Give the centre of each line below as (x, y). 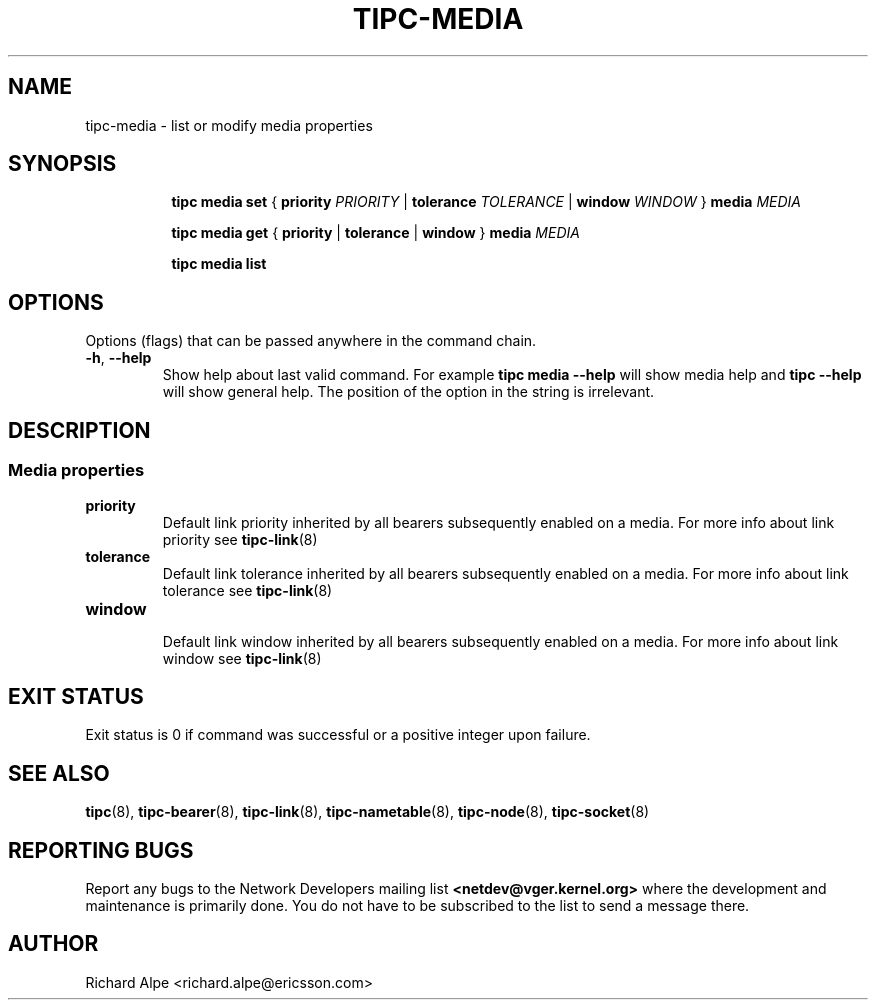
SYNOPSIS (62, 164)
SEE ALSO (59, 773)
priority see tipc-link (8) (240, 539)
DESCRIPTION (79, 430)
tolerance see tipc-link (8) (247, 590)
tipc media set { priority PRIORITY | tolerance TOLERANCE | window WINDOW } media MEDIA (486, 202)
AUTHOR (53, 944)
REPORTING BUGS (101, 850)
